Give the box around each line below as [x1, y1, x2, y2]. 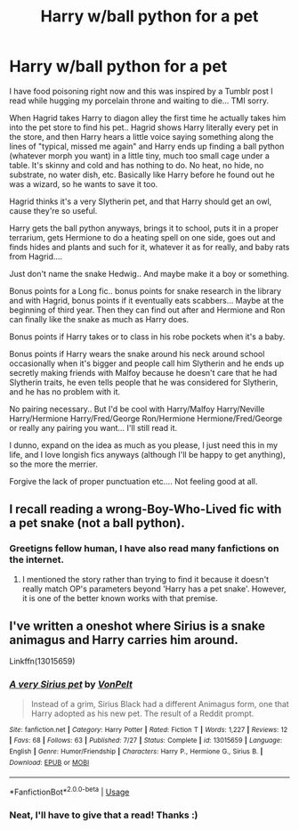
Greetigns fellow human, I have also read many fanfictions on [9, 542, 279, 555]
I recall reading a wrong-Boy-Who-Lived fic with [9, 501, 282, 517]
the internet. [9, 554, 65, 566]
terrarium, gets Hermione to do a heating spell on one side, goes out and [9, 232, 276, 242]
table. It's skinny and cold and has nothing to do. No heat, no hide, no [9, 159, 264, 170]
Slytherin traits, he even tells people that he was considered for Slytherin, [9, 377, 279, 387]
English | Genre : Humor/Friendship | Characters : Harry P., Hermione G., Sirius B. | [9, 747, 263, 756]
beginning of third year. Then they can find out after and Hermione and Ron [9, 305, 286, 315]
